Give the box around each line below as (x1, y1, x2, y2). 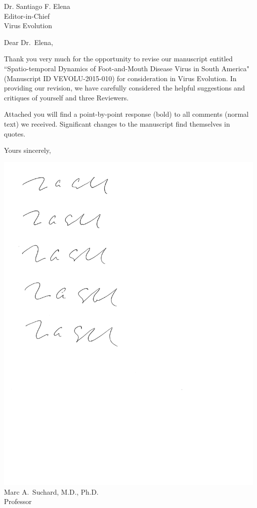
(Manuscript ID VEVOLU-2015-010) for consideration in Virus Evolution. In (4, 73, 237, 83)
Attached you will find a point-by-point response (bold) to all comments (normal (4, 109, 249, 119)
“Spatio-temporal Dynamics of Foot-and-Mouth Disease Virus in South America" (4, 63, 250, 73)
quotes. (4, 128, 26, 139)
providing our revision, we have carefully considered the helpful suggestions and (4, 83, 245, 93)
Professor (4, 496, 32, 507)
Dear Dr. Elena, (4, 37, 53, 47)
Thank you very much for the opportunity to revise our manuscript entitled (4, 53, 233, 64)
